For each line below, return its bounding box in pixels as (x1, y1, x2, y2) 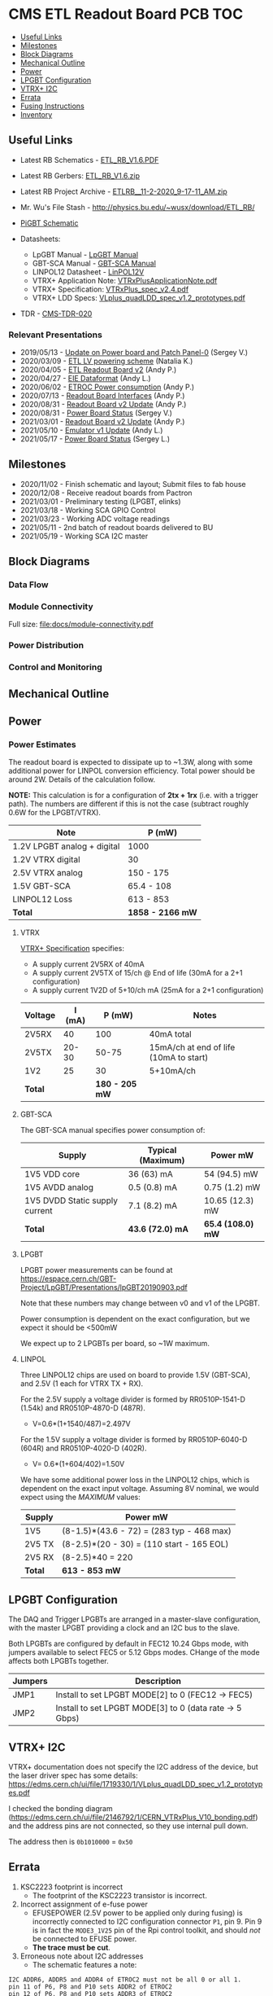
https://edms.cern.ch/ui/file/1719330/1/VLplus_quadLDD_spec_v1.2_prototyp (8, 1779, 263, 1789)
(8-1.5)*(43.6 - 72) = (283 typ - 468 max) (62, 1525, 232, 1537)
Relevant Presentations (8, 329, 103, 340)
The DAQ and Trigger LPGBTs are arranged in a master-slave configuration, (8, 1614, 261, 1625)
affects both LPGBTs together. (8, 1656, 109, 1666)
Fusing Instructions (19, 101, 85, 111)
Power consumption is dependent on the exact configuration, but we (19, 1314, 250, 1324)
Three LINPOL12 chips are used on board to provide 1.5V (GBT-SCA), (19, 1370, 250, 1380)
